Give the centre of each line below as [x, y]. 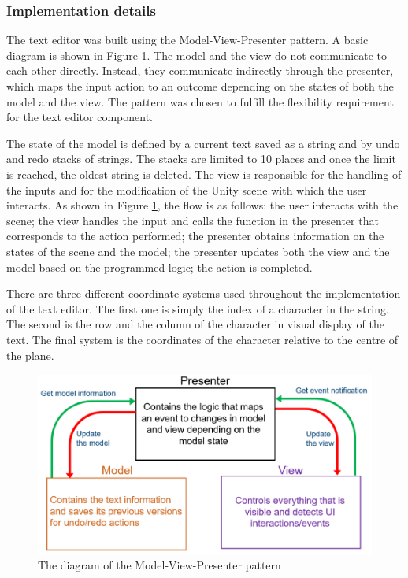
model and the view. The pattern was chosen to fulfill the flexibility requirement [200, 101]
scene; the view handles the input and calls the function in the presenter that [193, 220]
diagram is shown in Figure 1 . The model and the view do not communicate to [197, 55]
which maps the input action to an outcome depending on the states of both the [200, 86]
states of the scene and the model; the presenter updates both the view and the [198, 251]
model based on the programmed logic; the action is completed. [159, 267]
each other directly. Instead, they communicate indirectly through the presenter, [200, 70]
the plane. [30, 355]
